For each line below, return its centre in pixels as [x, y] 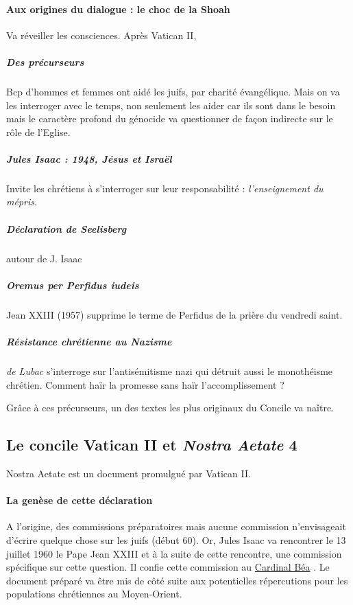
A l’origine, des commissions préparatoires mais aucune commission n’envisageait [176, 526]
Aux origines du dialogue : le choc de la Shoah [118, 9]
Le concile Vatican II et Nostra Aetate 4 [152, 445]
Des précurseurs [45, 61]
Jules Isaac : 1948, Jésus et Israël [89, 158]
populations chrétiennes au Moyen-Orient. [94, 594]
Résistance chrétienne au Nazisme [89, 341]
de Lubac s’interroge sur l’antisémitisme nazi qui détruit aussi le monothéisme [170, 370]
